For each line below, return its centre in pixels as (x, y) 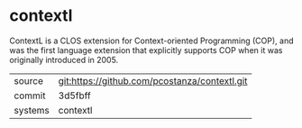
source (28, 80)
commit (30, 96)
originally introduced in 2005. (64, 59)
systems (32, 110)
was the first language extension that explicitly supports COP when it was (146, 50)
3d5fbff (75, 96)
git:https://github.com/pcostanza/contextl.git (153, 80)
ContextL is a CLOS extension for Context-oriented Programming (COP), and (151, 41)
